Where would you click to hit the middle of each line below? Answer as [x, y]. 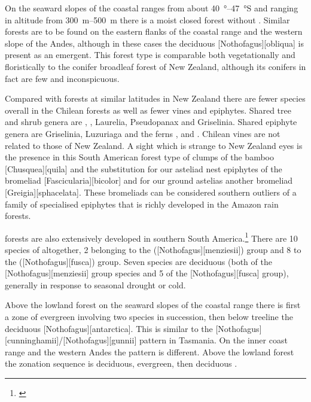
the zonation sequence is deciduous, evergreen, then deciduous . [121, 363]
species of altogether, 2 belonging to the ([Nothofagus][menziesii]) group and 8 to [153, 249]
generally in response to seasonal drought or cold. [95, 284]
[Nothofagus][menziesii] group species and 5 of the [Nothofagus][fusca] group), [147, 273]
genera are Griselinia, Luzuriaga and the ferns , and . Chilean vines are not [143, 133]
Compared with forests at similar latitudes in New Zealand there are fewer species [155, 98]
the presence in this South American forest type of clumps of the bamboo [139, 157]
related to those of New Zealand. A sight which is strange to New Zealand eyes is [154, 145]
